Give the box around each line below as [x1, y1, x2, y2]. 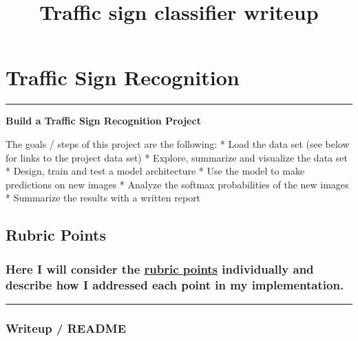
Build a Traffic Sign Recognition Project [6, 113, 201, 128]
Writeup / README [6, 319, 126, 336]
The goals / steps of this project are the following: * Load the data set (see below [6, 136, 350, 151]
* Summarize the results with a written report [6, 190, 201, 205]
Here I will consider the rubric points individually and [6, 260, 314, 277]
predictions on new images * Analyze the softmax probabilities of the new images [6, 177, 349, 191]
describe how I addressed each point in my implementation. [6, 276, 344, 293]
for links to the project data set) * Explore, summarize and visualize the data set [6, 150, 348, 164]
